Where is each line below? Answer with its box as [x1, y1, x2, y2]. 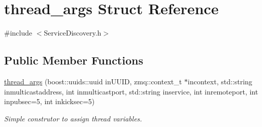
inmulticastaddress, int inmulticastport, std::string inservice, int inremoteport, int [4, 86, 258, 97]
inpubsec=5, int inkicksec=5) [4, 96, 95, 107]
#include [4, 27, 32, 38]
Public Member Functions [4, 52, 143, 68]
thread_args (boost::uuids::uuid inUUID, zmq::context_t [4, 76, 182, 86]
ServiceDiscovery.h [44, 27, 102, 38]
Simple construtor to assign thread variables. [4, 113, 142, 123]
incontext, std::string [187, 76, 252, 86]
